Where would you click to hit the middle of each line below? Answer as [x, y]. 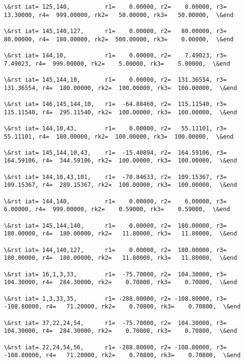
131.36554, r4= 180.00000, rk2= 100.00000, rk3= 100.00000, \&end [121, 88]
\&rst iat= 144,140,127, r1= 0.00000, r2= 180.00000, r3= [115, 250]
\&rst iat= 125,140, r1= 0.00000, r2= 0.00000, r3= [115, 7]
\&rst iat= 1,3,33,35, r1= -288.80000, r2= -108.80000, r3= [115, 299]
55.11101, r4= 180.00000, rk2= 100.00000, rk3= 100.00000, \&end [119, 136]
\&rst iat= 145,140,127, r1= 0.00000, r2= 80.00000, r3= [115, 31]
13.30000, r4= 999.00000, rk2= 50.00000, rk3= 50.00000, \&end [119, 15]
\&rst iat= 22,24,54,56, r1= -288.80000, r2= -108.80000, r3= [115, 347]
